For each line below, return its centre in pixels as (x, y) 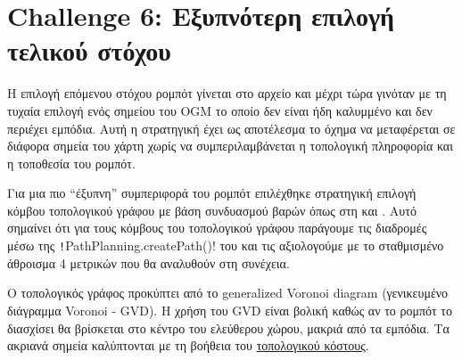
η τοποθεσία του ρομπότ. (71, 163)
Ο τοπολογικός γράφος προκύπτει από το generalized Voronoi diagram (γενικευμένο (228, 293)
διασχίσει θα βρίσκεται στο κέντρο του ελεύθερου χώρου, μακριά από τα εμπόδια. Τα (228, 327)
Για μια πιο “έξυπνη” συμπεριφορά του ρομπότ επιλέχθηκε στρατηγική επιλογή (212, 193)
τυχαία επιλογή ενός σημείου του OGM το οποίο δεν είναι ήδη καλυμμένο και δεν (220, 110)
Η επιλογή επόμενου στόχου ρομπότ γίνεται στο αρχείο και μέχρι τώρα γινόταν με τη (227, 93)
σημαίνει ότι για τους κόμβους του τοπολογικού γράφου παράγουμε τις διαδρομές (217, 228)
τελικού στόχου (89, 50)
